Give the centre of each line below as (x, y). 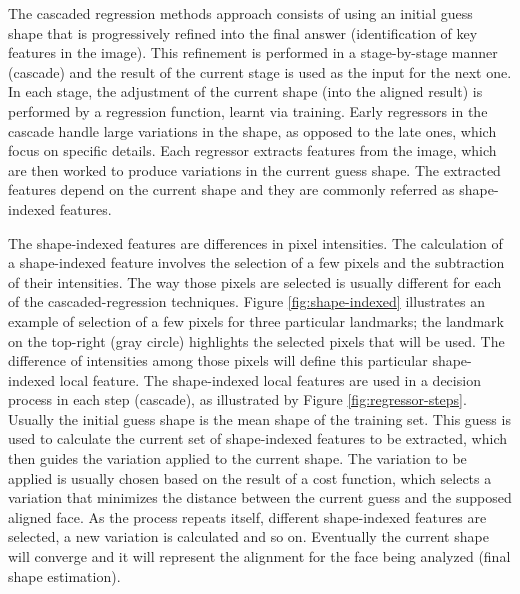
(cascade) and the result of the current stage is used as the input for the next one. (260, 71)
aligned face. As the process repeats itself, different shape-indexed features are (247, 516)
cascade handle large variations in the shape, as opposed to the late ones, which (252, 130)
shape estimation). (64, 575)
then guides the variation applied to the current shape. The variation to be (237, 458)
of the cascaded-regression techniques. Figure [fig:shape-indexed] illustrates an (246, 301)
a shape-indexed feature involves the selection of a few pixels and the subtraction (256, 262)
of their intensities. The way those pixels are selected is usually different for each (255, 281)
